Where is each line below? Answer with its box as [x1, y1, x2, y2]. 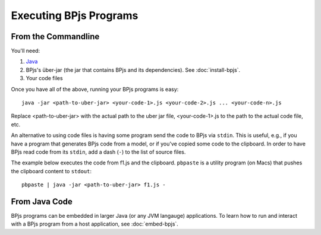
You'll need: [11, 47, 40, 55]
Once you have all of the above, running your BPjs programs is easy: [11, 85, 179, 93]
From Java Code [11, 196, 73, 207]
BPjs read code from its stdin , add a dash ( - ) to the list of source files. [11, 148, 186, 155]
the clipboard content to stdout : [11, 167, 92, 174]
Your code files [26, 75, 63, 82]
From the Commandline [11, 31, 100, 42]
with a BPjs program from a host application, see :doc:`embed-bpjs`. [11, 220, 178, 228]
